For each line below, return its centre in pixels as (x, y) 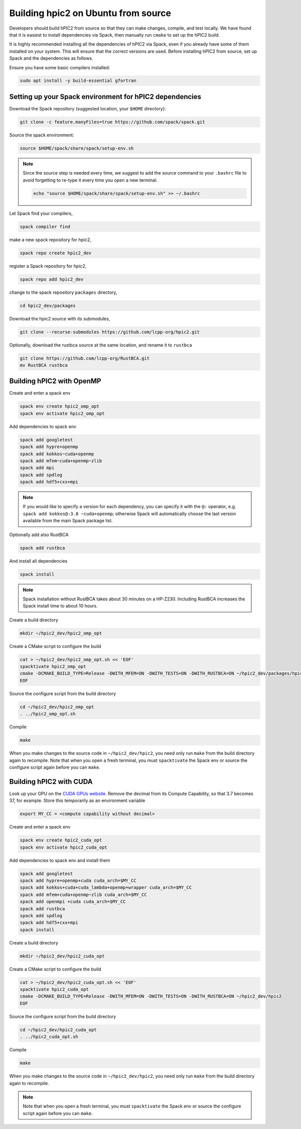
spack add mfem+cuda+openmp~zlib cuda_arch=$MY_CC (84, 895)
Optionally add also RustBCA (39, 535)
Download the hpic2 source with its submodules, (60, 318)
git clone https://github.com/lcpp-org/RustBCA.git (85, 358)
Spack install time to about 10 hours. (60, 606)
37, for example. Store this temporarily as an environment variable (77, 800)
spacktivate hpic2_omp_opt (53, 667)
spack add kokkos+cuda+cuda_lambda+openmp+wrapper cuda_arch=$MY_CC (106, 888)
